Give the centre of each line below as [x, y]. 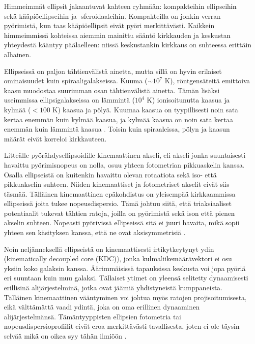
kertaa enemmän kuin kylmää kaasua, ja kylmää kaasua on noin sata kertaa [119, 119]
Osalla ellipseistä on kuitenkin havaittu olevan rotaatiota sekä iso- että [110, 174]
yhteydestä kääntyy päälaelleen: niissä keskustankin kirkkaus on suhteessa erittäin [128, 45]
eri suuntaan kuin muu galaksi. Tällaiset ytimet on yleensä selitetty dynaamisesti [126, 278]
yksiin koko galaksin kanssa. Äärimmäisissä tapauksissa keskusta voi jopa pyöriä [125, 268]
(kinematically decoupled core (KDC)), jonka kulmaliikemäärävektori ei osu [118, 258]
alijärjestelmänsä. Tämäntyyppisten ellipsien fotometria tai [93, 316]
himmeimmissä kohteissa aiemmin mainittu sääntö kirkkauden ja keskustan [117, 35]
